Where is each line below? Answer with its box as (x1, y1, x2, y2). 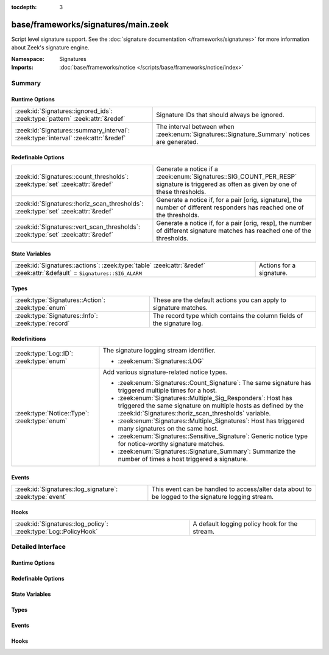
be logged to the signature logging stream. (151, 493, 274, 501)
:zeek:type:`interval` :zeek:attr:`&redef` (15, 134, 126, 143)
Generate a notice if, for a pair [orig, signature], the (156, 196, 302, 204)
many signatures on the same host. (118, 424, 219, 433)
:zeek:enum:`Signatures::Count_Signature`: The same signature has (118, 379, 311, 387)
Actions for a (259, 261, 295, 270)
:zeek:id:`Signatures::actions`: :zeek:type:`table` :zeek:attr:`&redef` (15, 261, 206, 270)
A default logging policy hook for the (193, 520, 298, 528)
